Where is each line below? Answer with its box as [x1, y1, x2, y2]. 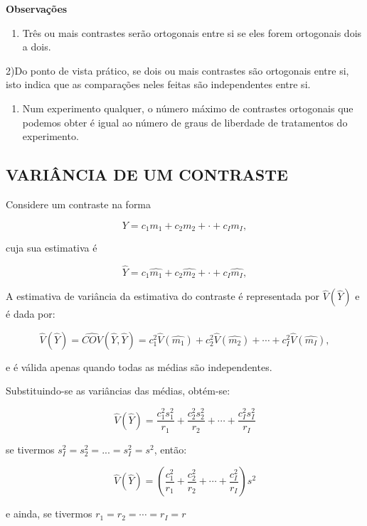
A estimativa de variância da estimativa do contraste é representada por [6, 289, 320, 304]
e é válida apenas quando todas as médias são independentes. [6, 359, 272, 374]
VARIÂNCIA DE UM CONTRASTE [6, 163, 288, 186]
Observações [6, 1, 68, 16]
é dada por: [6, 306, 55, 321]
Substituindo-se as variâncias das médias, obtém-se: [6, 383, 230, 398]
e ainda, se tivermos [6, 506, 92, 521]
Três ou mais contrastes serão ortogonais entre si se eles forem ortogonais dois [22, 25, 362, 40]
